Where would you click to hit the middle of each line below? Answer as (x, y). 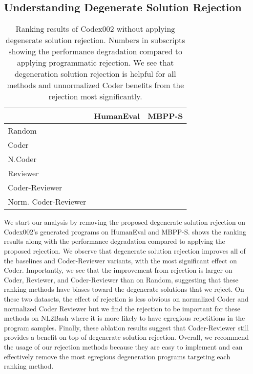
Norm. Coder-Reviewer (47, 202)
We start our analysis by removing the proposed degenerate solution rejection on (125, 222)
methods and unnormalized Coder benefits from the (95, 85)
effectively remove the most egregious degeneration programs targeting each (117, 356)
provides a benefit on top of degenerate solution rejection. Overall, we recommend (126, 337)
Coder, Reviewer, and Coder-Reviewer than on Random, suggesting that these (121, 279)
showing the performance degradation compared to (95, 51)
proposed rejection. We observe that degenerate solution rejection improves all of (125, 250)
